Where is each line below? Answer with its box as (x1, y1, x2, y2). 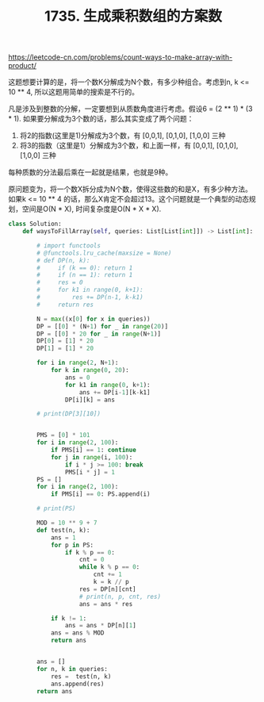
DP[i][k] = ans (64, 396, 115, 404)
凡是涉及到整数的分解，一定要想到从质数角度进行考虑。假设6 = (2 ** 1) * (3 (8, 104, 253, 113)
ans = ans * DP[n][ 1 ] (64, 622, 136, 630)
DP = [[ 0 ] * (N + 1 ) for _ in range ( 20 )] (36, 322, 169, 330)
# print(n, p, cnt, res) (78, 593, 161, 600)
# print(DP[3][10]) (36, 410, 101, 418)
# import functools (36, 241, 101, 250)
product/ (8, 61, 37, 71)
